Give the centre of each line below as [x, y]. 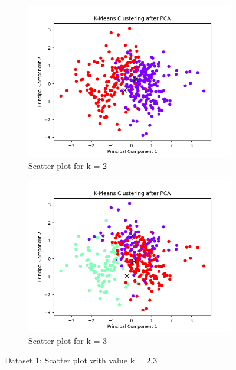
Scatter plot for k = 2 [68, 165]
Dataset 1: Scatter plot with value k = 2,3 [81, 360]
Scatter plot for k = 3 [68, 340]
